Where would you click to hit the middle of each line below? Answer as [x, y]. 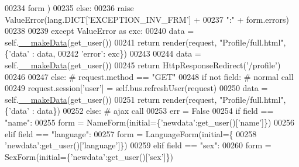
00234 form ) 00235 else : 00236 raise [69, 8]
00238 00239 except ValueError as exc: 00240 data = [99, 31]
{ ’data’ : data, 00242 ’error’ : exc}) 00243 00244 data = [103, 53]
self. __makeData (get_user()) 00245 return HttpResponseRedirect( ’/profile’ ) [143, 65]
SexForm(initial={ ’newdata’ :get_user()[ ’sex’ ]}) [89, 156]
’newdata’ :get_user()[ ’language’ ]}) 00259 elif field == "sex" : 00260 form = [138, 145]
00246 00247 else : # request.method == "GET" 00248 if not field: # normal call [149, 76]
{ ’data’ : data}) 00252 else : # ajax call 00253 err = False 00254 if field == [139, 111]
